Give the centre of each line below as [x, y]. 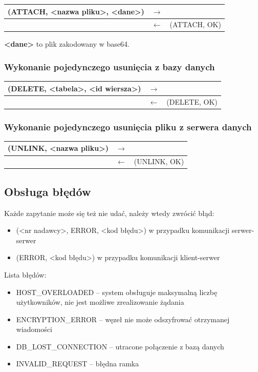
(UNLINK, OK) [159, 161]
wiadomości [34, 329]
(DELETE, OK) [192, 101]
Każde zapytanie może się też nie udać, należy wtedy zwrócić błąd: [109, 213]
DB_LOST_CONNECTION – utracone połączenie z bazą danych [120, 346]
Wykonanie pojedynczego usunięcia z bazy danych [110, 66]
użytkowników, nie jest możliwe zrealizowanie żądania [100, 302]
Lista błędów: [25, 274]
